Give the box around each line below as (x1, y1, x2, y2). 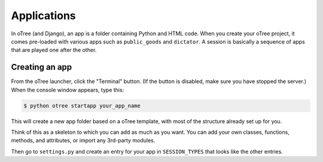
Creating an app (11, 62, 72, 72)
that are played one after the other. (11, 47, 97, 54)
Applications (11, 9, 76, 22)
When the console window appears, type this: (11, 86, 124, 93)
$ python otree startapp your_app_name (23, 102, 141, 109)
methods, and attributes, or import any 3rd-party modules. (11, 137, 156, 144)
